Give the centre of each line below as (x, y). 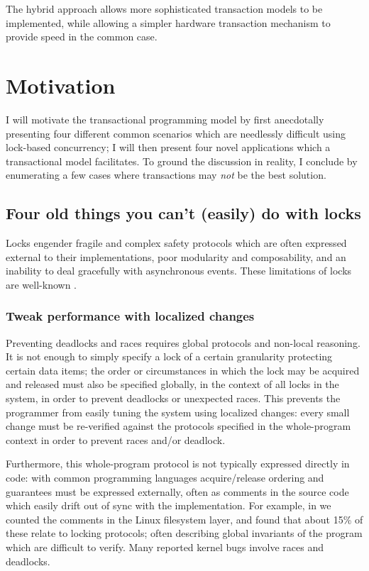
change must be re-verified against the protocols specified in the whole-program (178, 426)
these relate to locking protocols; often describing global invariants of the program (184, 533)
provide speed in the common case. (82, 37)
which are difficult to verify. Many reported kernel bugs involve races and (165, 547)
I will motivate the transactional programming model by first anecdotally (165, 119)
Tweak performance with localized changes (130, 316)
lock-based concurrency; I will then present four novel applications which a (168, 147)
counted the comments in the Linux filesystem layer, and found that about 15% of (184, 519)
